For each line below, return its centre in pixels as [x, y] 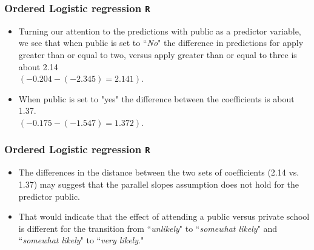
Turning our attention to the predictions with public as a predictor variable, [160, 31]
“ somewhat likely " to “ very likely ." [81, 240]
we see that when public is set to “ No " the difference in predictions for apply [161, 43]
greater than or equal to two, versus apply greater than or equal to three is [158, 54]
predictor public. [49, 196]
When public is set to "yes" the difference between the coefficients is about [156, 98]
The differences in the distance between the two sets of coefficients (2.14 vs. [159, 172]
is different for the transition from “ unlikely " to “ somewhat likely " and [148, 228]
